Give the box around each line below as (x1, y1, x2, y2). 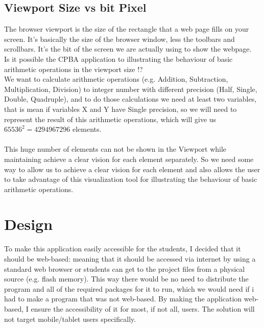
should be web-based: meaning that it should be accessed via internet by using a (4, 253, 256, 264)
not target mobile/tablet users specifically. (4, 313, 136, 324)
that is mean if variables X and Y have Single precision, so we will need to (4, 103, 237, 114)
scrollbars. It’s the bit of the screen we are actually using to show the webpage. (4, 43, 252, 54)
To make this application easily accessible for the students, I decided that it (4, 243, 241, 254)
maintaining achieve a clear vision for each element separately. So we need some (4, 153, 254, 164)
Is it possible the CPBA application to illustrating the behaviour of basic (4, 53, 233, 64)
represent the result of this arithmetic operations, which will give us (4, 113, 217, 124)
